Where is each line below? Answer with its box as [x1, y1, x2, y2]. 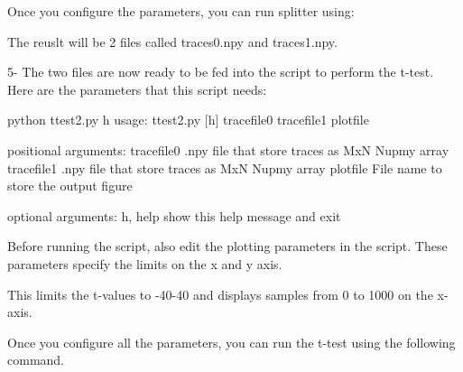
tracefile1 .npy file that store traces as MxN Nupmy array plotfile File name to [7, 158, 442, 177]
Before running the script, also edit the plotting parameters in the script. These [7, 237, 448, 256]
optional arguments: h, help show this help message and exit [7, 206, 341, 225]
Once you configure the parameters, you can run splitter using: [7, 2, 355, 20]
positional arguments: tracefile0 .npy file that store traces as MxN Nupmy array [7, 140, 449, 159]
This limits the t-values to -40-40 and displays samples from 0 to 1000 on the [7, 284, 433, 303]
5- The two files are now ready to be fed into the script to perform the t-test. [7, 62, 434, 81]
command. [7, 350, 64, 369]
